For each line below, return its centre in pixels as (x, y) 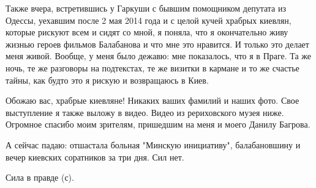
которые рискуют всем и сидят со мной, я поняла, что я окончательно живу (147, 32)
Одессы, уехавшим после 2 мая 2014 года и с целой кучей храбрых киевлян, (149, 20)
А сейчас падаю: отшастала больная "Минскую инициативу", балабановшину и (153, 144)
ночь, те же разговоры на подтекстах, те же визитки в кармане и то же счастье (152, 67)
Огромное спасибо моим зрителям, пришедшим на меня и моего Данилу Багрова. (158, 124)
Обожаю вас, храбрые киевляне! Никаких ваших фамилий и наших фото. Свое (152, 100)
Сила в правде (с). (40, 177)
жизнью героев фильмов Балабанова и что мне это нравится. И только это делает (157, 44)
